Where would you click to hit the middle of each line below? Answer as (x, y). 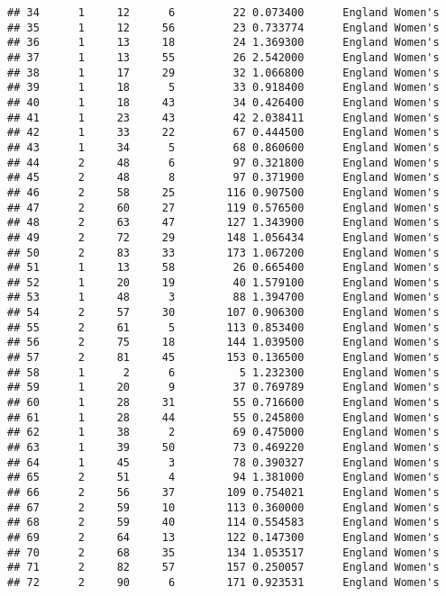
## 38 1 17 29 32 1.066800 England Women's (223, 72)
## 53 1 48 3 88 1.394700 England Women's (223, 298)
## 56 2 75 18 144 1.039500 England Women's (223, 343)
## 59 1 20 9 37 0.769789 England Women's (223, 388)
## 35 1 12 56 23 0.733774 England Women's (223, 27)
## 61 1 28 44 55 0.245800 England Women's (223, 417)
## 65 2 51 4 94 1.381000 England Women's (223, 478)
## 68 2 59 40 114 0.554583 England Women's (223, 523)
